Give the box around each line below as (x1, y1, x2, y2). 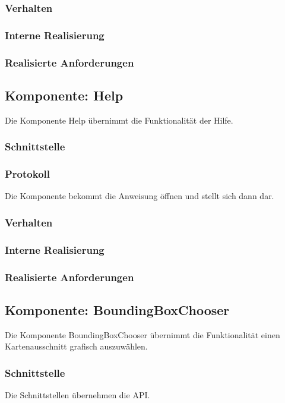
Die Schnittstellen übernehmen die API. (5, 389, 150, 401)
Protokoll (5, 166, 50, 181)
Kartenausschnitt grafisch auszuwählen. (5, 340, 148, 352)
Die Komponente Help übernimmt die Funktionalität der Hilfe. (5, 114, 233, 126)
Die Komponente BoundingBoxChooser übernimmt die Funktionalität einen (5, 328, 280, 341)
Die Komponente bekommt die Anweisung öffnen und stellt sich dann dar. (5, 190, 274, 202)
